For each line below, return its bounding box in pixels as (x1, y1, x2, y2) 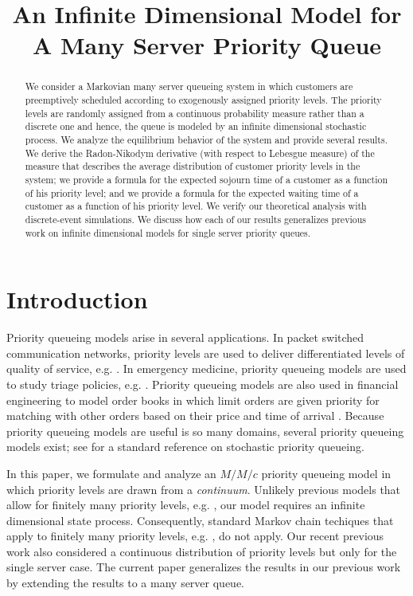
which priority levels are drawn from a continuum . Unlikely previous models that (6, 480, 401, 497)
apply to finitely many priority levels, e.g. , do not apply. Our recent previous (6, 527, 384, 544)
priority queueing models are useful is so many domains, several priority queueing (6, 422, 404, 439)
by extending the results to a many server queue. (6, 574, 244, 591)
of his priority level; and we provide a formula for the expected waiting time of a (25, 186, 359, 199)
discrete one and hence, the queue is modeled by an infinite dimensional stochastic (25, 120, 367, 133)
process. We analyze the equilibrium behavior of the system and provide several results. (25, 132, 388, 146)
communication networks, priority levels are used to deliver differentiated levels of (6, 344, 405, 361)
